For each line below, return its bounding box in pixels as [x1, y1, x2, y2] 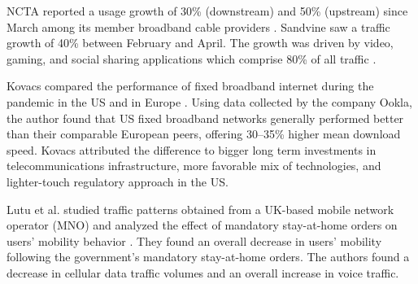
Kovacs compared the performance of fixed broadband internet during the [7, 77, 374, 94]
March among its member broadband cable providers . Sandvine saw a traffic [7, 18, 390, 35]
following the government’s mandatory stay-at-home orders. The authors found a [7, 248, 410, 265]
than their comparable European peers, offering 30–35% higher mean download [7, 125, 401, 142]
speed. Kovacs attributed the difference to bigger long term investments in [7, 141, 377, 158]
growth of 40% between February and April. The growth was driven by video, [7, 34, 394, 51]
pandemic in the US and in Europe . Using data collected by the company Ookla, [7, 93, 412, 110]
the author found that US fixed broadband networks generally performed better [7, 109, 404, 126]
